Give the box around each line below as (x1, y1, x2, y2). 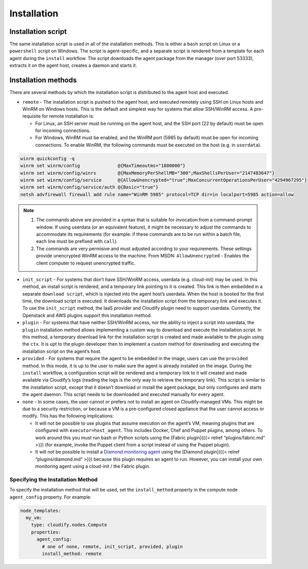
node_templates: (20, 507, 62, 514)
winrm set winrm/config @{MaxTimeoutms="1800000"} (20, 163, 186, 169)
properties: (31, 529, 62, 535)
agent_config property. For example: (9, 494, 92, 500)
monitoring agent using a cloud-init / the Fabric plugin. (35, 463, 150, 469)
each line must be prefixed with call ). (36, 238, 118, 244)
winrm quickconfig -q (20, 156, 75, 161)
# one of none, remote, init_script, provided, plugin (42, 543, 183, 549)
